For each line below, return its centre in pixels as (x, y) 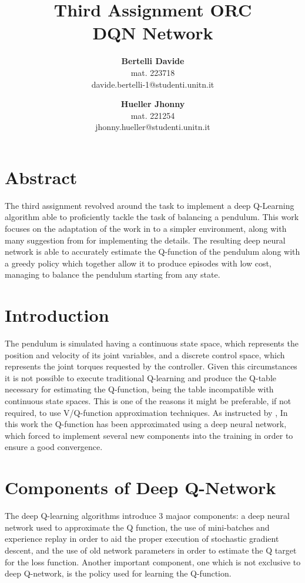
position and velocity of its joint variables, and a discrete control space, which (145, 354)
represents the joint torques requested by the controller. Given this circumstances (151, 366)
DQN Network (153, 33)
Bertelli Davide (153, 61)
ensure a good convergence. (54, 447)
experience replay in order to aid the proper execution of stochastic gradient (142, 539)
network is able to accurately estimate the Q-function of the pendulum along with (152, 251)
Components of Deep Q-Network (140, 487)
